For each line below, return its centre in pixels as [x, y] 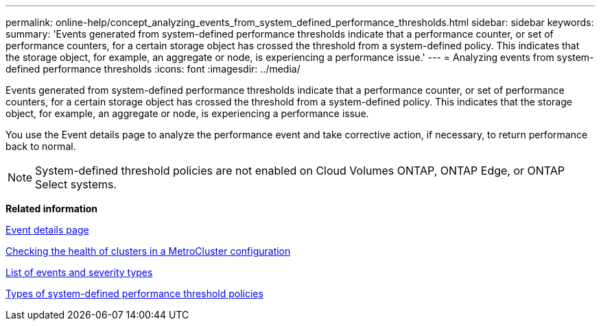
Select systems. [76, 184]
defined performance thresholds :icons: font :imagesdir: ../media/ [153, 69]
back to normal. [41, 146]
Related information [52, 209]
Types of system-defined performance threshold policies [134, 293]
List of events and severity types [79, 272]
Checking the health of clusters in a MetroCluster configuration [148, 251]
